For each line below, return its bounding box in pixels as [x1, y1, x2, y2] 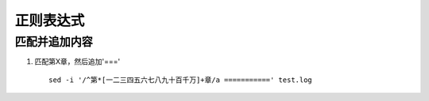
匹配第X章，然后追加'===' [34, 57, 121, 66]
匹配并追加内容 [14, 35, 93, 49]
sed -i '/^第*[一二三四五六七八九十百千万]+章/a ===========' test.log [48, 75, 313, 84]
